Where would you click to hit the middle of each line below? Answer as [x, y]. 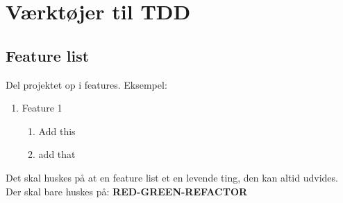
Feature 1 [42, 108]
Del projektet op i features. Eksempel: [86, 84]
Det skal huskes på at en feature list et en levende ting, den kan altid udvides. [172, 177]
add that [57, 154]
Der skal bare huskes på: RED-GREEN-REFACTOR [127, 191]
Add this [57, 131]
